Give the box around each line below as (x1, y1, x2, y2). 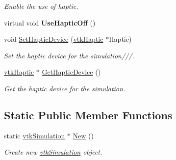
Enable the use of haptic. (4, 1, 78, 11)
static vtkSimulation (4, 130, 65, 140)
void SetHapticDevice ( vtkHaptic (4, 34, 103, 44)
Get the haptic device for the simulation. (4, 83, 126, 93)
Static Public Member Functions (4, 107, 173, 122)
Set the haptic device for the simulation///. (4, 50, 134, 60)
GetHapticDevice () (42, 67, 101, 77)
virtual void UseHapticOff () (4, 17, 96, 27)
